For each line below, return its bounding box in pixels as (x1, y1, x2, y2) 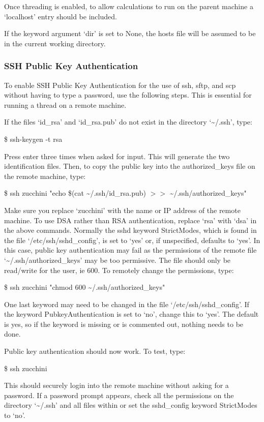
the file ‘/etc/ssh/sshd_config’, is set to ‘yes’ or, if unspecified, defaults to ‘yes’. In (4, 234, 260, 245)
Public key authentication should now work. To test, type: (4, 346, 186, 356)
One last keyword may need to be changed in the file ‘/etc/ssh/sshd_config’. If (4, 298, 249, 309)
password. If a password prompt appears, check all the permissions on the (4, 389, 234, 400)
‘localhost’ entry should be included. (4, 11, 117, 21)
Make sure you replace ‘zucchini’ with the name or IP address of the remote (4, 204, 241, 215)
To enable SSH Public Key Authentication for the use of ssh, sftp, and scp (4, 79, 236, 90)
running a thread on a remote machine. (4, 99, 127, 110)
